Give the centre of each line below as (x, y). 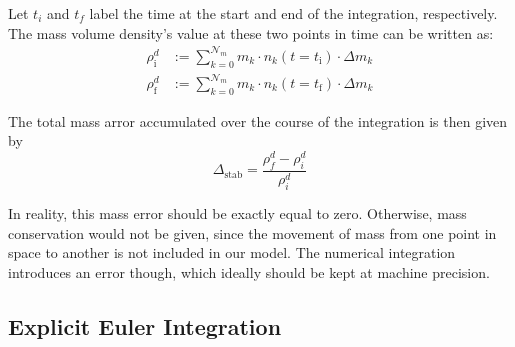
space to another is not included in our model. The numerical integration (232, 252)
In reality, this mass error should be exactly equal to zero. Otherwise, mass (237, 213)
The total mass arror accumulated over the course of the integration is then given (258, 120)
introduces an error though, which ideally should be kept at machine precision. (249, 271)
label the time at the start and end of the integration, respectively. (293, 13)
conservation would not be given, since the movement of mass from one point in (252, 232)
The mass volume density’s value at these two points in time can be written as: (251, 32)
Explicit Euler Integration (145, 325)
